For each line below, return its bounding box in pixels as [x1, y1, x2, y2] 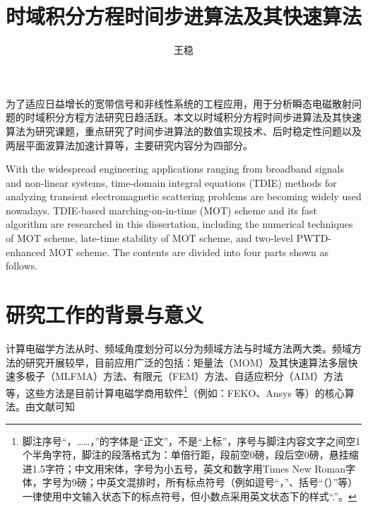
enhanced [6, 244, 46, 259]
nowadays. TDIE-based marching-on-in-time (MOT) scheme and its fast [6, 202, 317, 217]
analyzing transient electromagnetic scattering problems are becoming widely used [6, 189, 362, 204]
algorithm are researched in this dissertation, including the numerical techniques [6, 217, 353, 231]
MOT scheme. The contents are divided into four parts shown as [49, 244, 329, 259]
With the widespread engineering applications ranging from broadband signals [6, 161, 344, 176]
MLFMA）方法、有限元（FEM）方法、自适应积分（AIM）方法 [54, 369, 343, 383]
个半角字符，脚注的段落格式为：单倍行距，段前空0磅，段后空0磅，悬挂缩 [22, 447, 359, 462]
